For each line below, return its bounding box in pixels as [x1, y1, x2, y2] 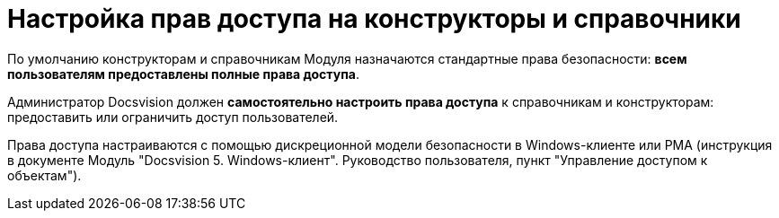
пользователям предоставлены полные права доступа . [7, 65, 359, 82]
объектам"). [7, 167, 82, 183]
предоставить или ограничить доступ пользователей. [7, 109, 339, 125]
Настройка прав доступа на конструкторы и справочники [7, 4, 741, 34]
